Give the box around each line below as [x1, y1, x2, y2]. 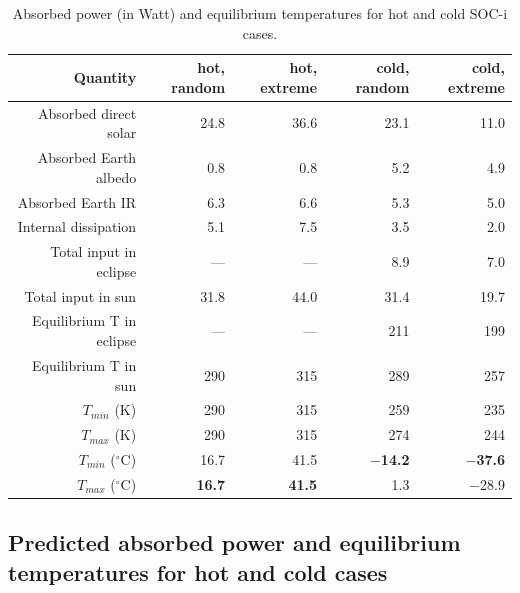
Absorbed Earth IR [17, 191, 137, 212]
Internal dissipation [17, 216, 137, 237]
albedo [96, 166, 137, 187]
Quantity [73, 66, 137, 87]
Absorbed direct [38, 102, 137, 123]
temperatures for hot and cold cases [8, 556, 388, 587]
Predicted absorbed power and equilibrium [8, 527, 461, 558]
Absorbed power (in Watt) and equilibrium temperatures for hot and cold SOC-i [12, 3, 508, 23]
